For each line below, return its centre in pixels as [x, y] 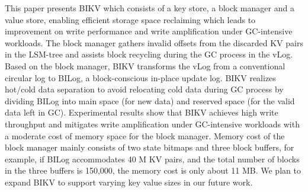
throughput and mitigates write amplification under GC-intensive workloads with [152, 124]
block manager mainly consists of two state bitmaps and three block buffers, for [150, 147]
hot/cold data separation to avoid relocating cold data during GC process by [144, 89]
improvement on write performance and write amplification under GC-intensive [149, 31]
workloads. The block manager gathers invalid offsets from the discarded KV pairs [154, 42]
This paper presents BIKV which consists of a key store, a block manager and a [150, 8]
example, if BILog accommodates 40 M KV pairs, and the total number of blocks [152, 159]
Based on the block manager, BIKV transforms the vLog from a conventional [145, 65]
